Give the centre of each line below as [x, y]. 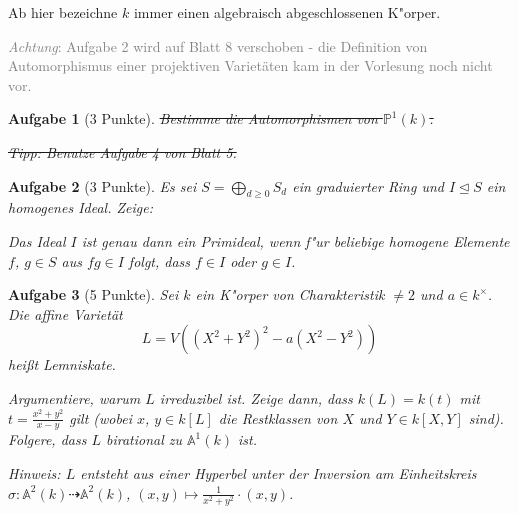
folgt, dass [159, 260]
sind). [486, 417]
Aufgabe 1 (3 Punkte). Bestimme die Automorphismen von [193, 118]
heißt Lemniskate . [62, 364]
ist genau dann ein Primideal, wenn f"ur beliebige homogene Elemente [295, 240]
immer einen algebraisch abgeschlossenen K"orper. [287, 12]
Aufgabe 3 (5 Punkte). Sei [93, 294]
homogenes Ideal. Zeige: [80, 207]
